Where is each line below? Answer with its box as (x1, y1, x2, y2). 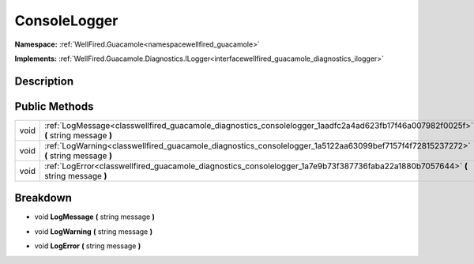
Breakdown (14, 191, 73, 205)
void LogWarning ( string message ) (34, 226, 153, 236)
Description (14, 74, 74, 88)
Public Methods (14, 100, 94, 113)
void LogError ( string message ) (34, 241, 141, 251)
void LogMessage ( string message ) (34, 212, 156, 221)
